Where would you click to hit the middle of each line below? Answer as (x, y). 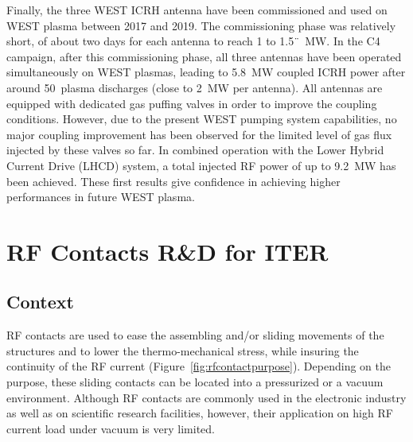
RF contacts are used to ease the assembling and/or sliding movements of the (195, 335)
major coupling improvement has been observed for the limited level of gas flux (199, 134)
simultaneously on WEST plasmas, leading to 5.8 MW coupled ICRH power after (206, 72)
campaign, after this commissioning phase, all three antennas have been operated (204, 56)
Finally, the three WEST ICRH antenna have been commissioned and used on (197, 10)
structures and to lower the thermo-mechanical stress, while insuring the (183, 350)
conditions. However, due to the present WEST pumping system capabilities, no (202, 119)
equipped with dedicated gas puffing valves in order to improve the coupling (192, 103)
